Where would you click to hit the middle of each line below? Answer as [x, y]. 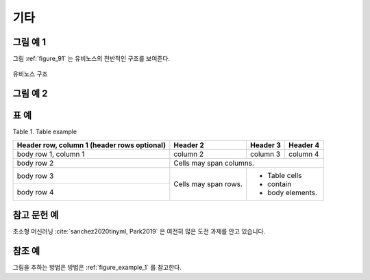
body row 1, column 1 [51, 154]
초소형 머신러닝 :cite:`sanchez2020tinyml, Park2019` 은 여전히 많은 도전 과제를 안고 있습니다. [139, 231]
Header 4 [304, 145]
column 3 [266, 154]
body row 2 [35, 163]
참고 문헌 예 [36, 215]
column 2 [189, 154]
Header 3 [266, 145]
